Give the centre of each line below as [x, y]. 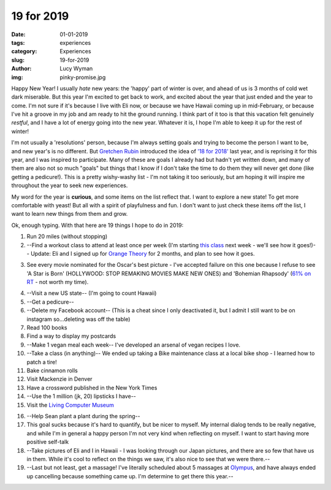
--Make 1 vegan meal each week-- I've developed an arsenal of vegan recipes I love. [134, 345]
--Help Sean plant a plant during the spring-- [83, 416]
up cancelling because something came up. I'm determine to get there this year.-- [130, 476]
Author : [21, 69]
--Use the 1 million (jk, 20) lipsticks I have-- [81, 396]
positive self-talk [48, 442]
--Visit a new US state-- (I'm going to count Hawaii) [92, 293]
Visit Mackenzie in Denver [59, 379]
